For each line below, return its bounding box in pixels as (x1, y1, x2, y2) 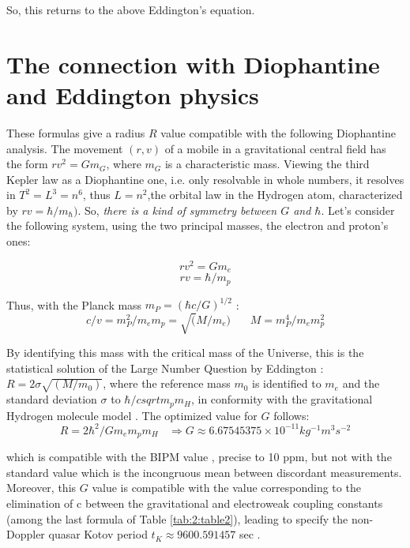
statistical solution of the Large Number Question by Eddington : (6, 359, 324, 376)
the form (6, 156, 48, 172)
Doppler (6, 526, 45, 542)
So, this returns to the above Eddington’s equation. (6, 2, 255, 17)
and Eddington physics (6, 78, 259, 111)
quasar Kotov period (48, 526, 148, 542)
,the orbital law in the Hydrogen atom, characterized (147, 186, 403, 203)
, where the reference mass (103, 375, 231, 392)
